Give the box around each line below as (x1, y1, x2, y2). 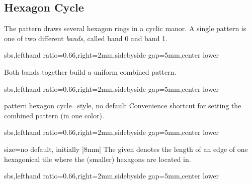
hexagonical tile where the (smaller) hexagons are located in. (4, 153, 191, 164)
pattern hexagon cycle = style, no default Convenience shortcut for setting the (4, 100, 241, 111)
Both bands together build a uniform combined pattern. (4, 66, 177, 77)
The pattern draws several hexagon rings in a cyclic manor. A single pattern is (4, 23, 246, 34)
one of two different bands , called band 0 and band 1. (4, 33, 167, 43)
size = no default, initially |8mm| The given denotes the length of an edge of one (4, 143, 248, 154)
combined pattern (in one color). (4, 110, 104, 120)
